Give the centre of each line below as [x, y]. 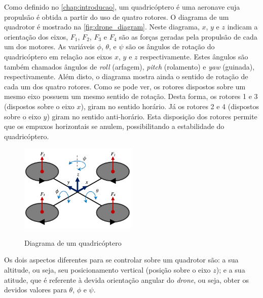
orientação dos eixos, [36, 36]
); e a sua [231, 269]
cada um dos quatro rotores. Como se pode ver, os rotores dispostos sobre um [125, 86]
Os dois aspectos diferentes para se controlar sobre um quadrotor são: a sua [121, 260]
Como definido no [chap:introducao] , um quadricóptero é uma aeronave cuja [122, 7]
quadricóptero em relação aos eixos [58, 56]
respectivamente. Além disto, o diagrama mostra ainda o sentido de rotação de [126, 76]
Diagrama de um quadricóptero [73, 242]
